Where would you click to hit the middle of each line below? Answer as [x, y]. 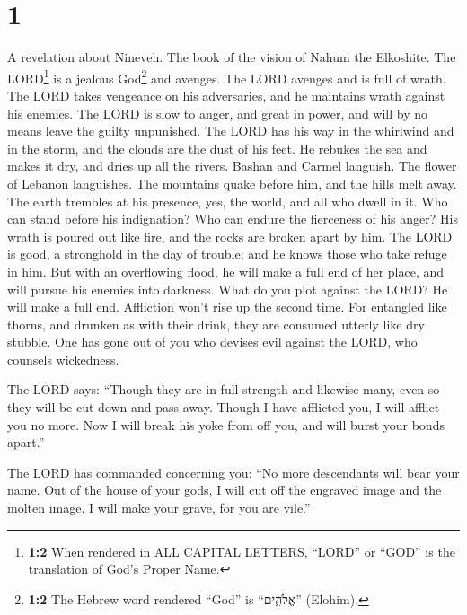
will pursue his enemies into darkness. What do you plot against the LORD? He [228, 289]
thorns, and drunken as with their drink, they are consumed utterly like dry [216, 324]
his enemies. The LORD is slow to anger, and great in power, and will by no [218, 113]
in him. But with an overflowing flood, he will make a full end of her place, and [226, 271]
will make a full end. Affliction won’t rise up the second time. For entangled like [227, 307]
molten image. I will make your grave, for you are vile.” [159, 508]
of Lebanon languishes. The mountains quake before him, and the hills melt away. [232, 183]
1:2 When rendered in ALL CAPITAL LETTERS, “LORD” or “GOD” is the [242, 551]
